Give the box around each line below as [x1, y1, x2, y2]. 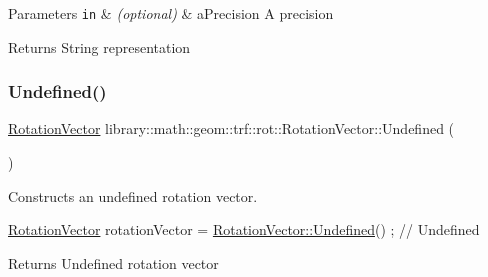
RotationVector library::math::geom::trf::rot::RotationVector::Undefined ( [8, 118, 455, 139]
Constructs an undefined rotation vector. [8, 185, 258, 206]
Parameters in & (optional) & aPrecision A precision [8, 3, 334, 23]
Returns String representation [8, 36, 191, 57]
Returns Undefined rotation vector [8, 252, 219, 273]
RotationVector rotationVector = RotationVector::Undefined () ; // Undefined [8, 219, 480, 240]
